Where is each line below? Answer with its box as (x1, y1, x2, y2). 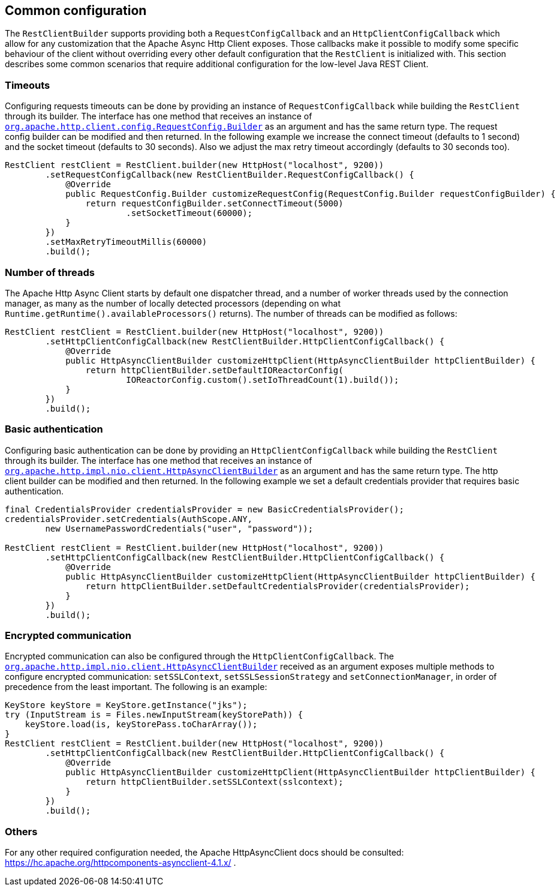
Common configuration (5, 3, 147, 18)
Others (5, 825, 38, 838)
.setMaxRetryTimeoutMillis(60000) (45, 237, 207, 247)
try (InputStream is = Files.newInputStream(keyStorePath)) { (5, 710, 303, 720)
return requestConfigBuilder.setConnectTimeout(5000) (85, 199, 344, 209)
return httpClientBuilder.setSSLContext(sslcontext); (85, 777, 344, 787)
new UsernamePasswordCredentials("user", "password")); (45, 523, 314, 533)
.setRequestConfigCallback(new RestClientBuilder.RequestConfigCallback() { (45, 170, 414, 180)
